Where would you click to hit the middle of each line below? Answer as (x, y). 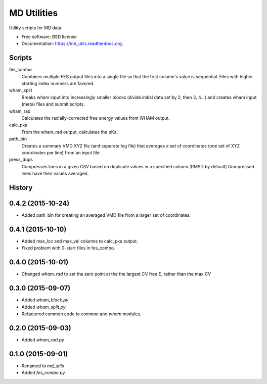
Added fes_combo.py (43, 373)
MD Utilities (33, 13)
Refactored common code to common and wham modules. (81, 314)
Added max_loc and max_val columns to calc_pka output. (80, 241)
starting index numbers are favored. (58, 84)
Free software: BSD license (49, 37)
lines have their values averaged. (55, 174)
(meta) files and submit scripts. (53, 104)
